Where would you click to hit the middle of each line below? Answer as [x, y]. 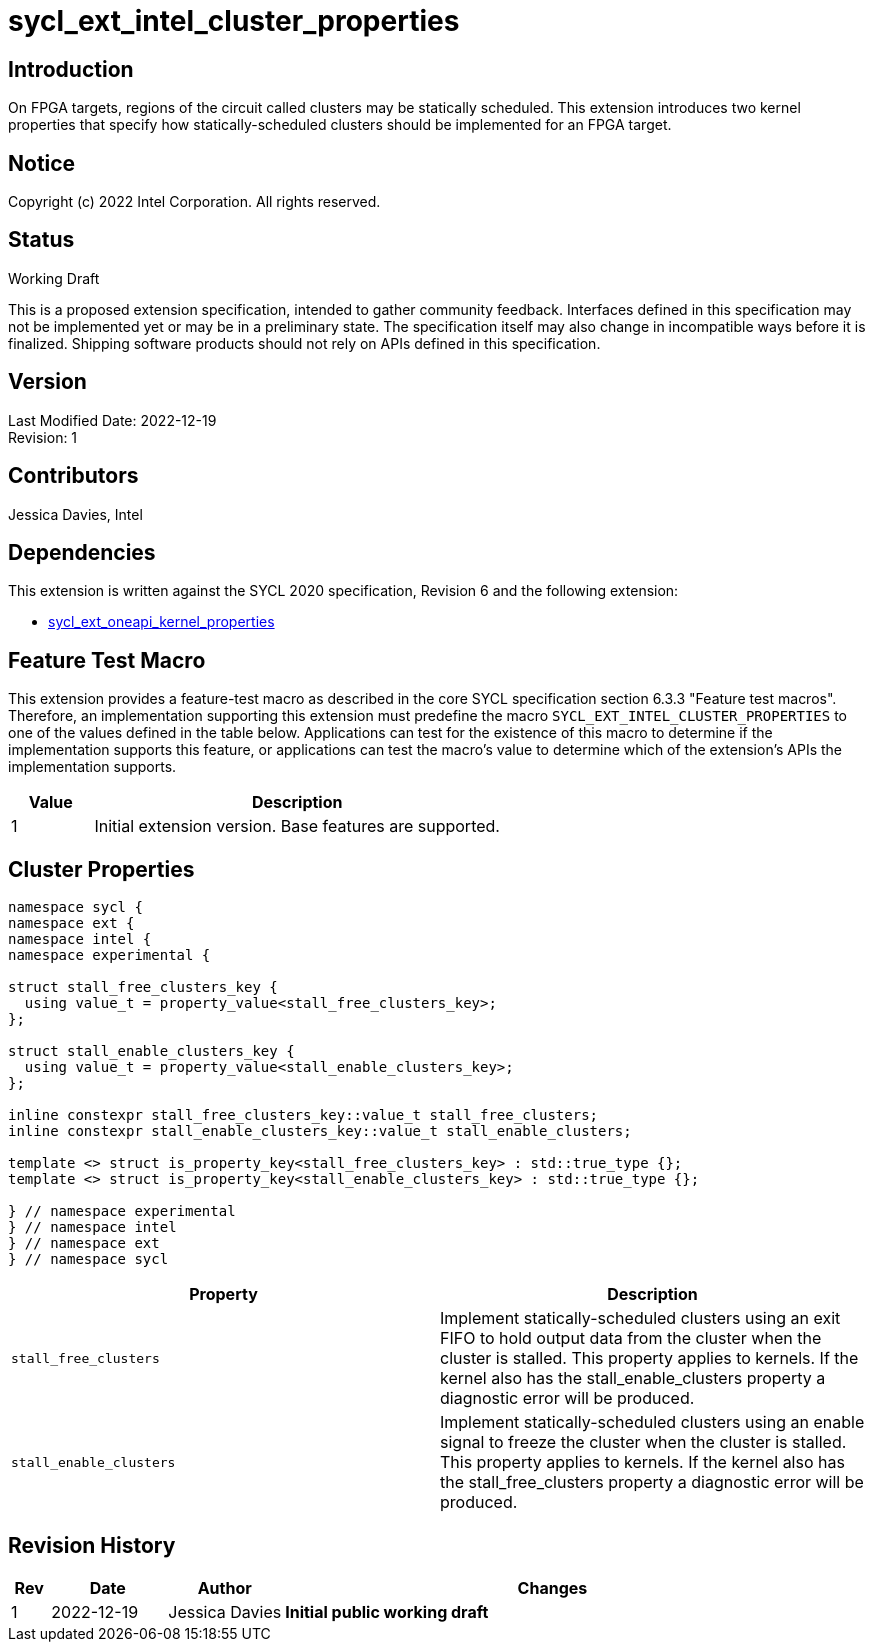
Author [224, 1587]
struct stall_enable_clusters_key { [151, 1051]
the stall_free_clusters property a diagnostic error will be [652, 1482]
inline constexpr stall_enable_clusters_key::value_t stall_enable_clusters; [320, 1131]
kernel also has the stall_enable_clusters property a [633, 1378]
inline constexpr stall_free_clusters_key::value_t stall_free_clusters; [303, 1115]
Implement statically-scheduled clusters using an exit [640, 1318]
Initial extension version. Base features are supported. [297, 826]
